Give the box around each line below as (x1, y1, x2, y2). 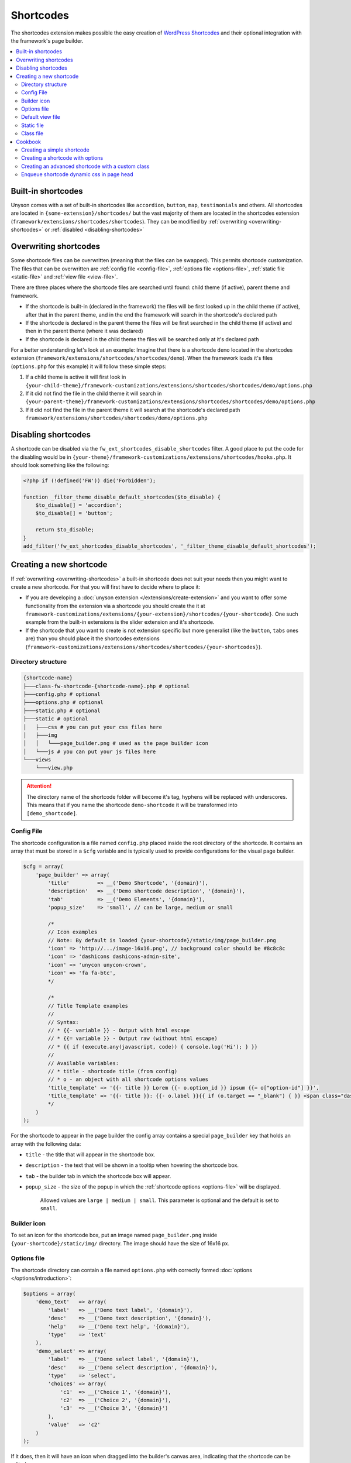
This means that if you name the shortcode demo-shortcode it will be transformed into (26, 802, 238, 809)
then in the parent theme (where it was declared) (25, 328, 143, 335)
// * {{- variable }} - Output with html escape (47, 1027, 190, 1033)
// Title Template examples (47, 1002, 129, 1009)
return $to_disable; (35, 527, 95, 533)
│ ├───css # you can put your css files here (23, 723, 162, 730)
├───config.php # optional (23, 691, 101, 698)
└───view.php (35, 764, 73, 771)
